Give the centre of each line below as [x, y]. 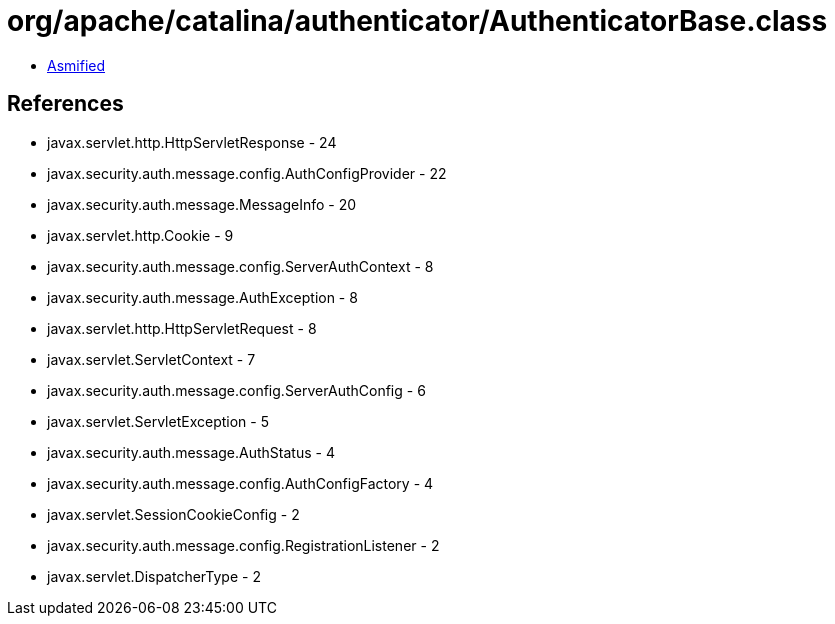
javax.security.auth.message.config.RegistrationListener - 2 [243, 545]
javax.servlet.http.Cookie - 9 [140, 235]
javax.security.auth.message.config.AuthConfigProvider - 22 [247, 173]
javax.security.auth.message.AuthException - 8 [202, 297]
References [65, 104]
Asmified [76, 65]
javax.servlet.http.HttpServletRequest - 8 [182, 328]
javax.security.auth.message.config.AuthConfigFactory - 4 [240, 483]
